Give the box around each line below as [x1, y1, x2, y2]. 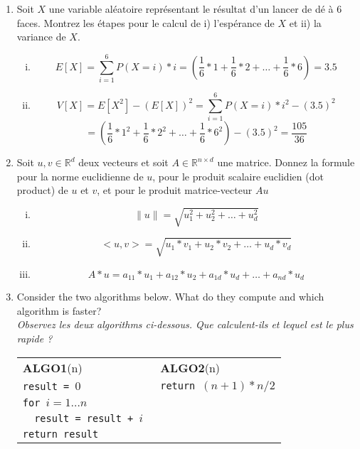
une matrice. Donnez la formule [217, 155, 355, 170]
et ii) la [289, 15, 322, 30]
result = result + [34, 412, 134, 424]
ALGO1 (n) [22, 359, 83, 376]
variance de [16, 29, 66, 44]
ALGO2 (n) [160, 359, 221, 376]
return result [22, 428, 99, 440]
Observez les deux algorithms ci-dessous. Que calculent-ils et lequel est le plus [16, 317, 354, 332]
